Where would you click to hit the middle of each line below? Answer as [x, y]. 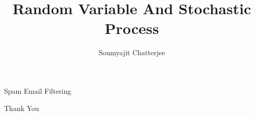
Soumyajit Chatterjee [132, 52]
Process [132, 28]
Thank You [22, 108]
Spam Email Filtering [38, 90]
